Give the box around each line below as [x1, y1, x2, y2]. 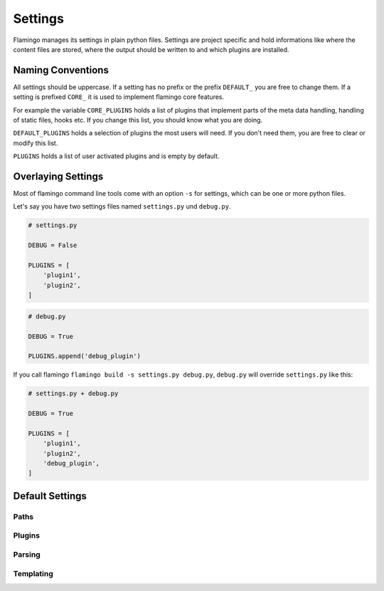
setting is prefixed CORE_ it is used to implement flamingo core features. [13, 93, 225, 101]
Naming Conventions [13, 64, 110, 76]
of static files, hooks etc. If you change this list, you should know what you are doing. [13, 116, 263, 125]
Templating [13, 568, 53, 578]
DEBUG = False [28, 241, 78, 249]
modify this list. [13, 139, 58, 147]
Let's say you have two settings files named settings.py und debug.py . [13, 202, 231, 211]
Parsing [13, 549, 41, 559]
